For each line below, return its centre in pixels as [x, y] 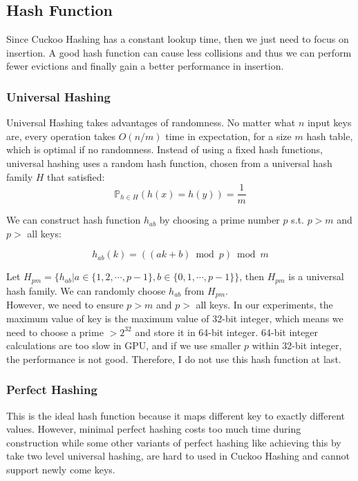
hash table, [330, 136]
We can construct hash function [74, 220]
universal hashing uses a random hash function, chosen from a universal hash [169, 163]
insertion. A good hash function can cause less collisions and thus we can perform [179, 52]
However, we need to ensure [65, 305]
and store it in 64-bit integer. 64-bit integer [227, 332]
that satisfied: [76, 176]
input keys [329, 122]
